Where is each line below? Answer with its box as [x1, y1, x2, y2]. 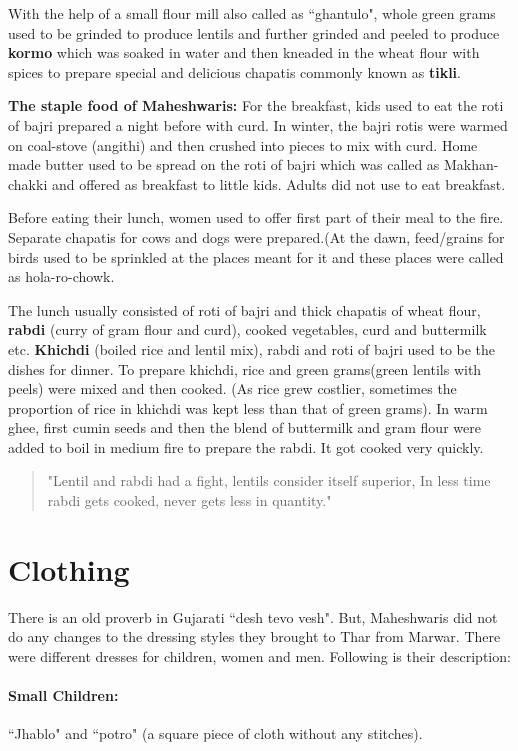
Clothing [8, 548, 130, 589]
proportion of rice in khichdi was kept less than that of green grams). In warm [8, 397, 488, 418]
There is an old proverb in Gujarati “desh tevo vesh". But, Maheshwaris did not [8, 606, 498, 627]
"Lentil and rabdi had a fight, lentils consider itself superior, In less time [47, 470, 491, 491]
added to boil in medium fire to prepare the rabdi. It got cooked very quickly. [8, 436, 484, 457]
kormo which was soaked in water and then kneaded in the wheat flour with [8, 42, 480, 63]
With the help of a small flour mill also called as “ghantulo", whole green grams [8, 3, 496, 23]
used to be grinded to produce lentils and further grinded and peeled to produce [8, 22, 500, 43]
